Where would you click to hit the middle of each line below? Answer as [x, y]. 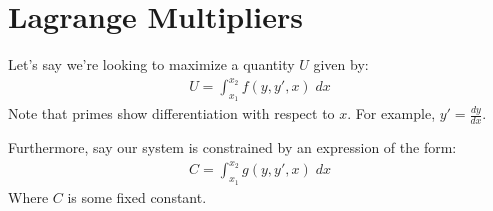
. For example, [391, 113]
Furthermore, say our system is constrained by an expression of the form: [232, 147]
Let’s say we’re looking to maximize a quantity [151, 64]
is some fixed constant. [137, 196]
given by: [341, 64]
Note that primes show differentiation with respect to [171, 113]
